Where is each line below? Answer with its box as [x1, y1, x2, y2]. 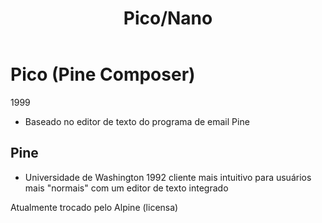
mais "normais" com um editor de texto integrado [24, 182, 229, 194]
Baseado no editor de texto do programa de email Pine [24, 115, 250, 127]
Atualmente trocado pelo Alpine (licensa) [10, 201, 179, 213]
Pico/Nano [123, 7, 213, 30]
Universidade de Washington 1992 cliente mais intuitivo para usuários [24, 171, 312, 183]
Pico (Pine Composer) [10, 63, 196, 86]
